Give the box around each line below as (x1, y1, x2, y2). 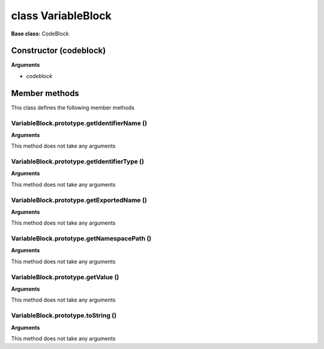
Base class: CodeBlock (11, 30, 69, 37)
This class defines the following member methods (11, 104, 135, 111)
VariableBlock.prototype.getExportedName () (11, 196, 147, 204)
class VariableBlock (11, 9, 112, 22)
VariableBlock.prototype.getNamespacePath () (11, 234, 152, 243)
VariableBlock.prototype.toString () (11, 311, 117, 320)
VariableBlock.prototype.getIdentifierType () (11, 157, 144, 166)
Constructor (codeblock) (11, 46, 106, 56)
